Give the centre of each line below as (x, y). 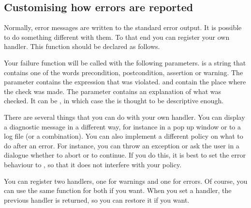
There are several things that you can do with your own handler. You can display (125, 117)
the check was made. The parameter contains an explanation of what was (113, 91)
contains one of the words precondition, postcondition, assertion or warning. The (124, 72)
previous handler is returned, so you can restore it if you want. (97, 200)
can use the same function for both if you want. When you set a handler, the (118, 190)
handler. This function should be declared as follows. (82, 46)
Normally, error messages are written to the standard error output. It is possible (123, 27)
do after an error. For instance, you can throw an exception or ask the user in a (122, 145)
